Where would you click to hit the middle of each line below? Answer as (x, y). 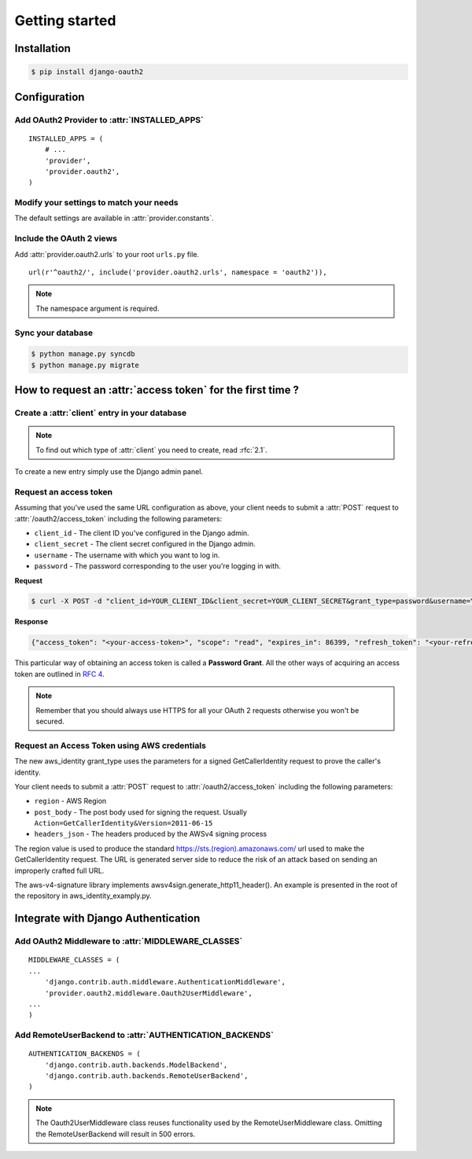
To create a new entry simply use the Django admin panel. (109, 472)
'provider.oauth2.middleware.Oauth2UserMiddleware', (149, 993)
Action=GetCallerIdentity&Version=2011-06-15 (124, 823)
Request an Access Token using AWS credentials (110, 745)
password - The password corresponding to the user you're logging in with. (157, 566)
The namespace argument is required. (98, 308)
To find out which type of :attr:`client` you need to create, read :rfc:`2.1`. (151, 450)
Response (31, 622)
